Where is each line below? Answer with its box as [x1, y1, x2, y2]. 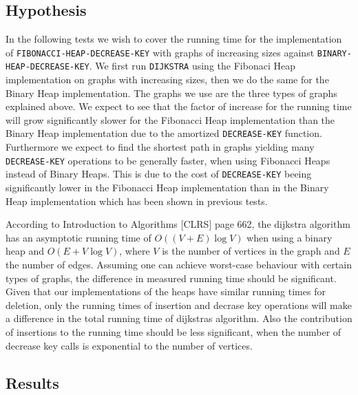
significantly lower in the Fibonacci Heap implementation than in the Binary [6, 180, 329, 195]
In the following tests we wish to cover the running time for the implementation [6, 32, 342, 46]
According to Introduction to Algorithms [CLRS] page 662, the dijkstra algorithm [6, 217, 350, 231]
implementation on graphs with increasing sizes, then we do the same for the [6, 72, 329, 87]
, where [119, 244, 150, 258]
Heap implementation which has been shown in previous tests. [6, 193, 268, 208]
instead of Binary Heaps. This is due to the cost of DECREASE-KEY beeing [6, 167, 312, 181]
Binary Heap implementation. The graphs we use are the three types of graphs [6, 85, 337, 100]
